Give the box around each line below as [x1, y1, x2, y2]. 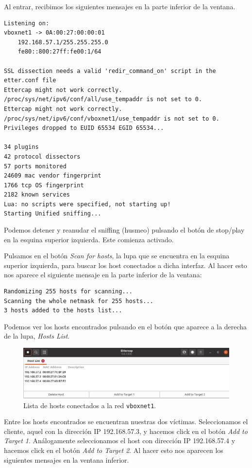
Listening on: [4, 19, 50, 27]
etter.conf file [4, 77, 56, 84]
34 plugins [4, 144, 39, 151]
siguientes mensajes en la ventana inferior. [4, 454, 129, 465]
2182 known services [4, 191, 70, 198]
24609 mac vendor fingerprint [4, 172, 101, 180]
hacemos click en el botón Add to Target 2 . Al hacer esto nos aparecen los [4, 445, 223, 455]
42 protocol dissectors [4, 153, 81, 160]
